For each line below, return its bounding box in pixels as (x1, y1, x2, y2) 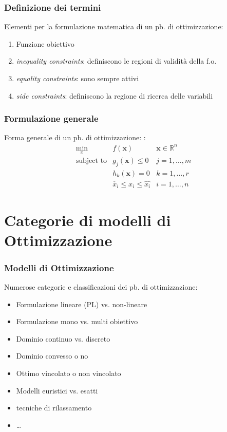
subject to (75, 157, 107, 164)
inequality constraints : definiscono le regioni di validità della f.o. (16, 55, 217, 66)
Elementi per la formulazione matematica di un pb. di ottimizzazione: (4, 21, 223, 32)
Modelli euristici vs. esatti (16, 385, 98, 396)
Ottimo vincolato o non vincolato (16, 368, 121, 379)
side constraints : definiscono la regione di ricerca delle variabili (16, 90, 213, 101)
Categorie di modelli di (4, 209, 171, 230)
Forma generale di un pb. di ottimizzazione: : (4, 132, 146, 143)
